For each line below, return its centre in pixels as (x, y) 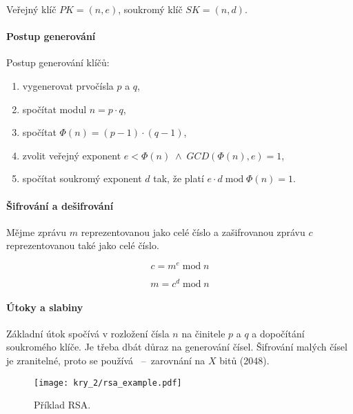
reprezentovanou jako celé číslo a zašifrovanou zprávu (193, 231)
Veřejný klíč (31, 9)
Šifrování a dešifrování (60, 205)
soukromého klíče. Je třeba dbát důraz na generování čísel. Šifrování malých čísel (177, 347)
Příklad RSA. (62, 405)
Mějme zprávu (37, 231)
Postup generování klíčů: (58, 62)
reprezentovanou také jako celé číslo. (83, 245)
